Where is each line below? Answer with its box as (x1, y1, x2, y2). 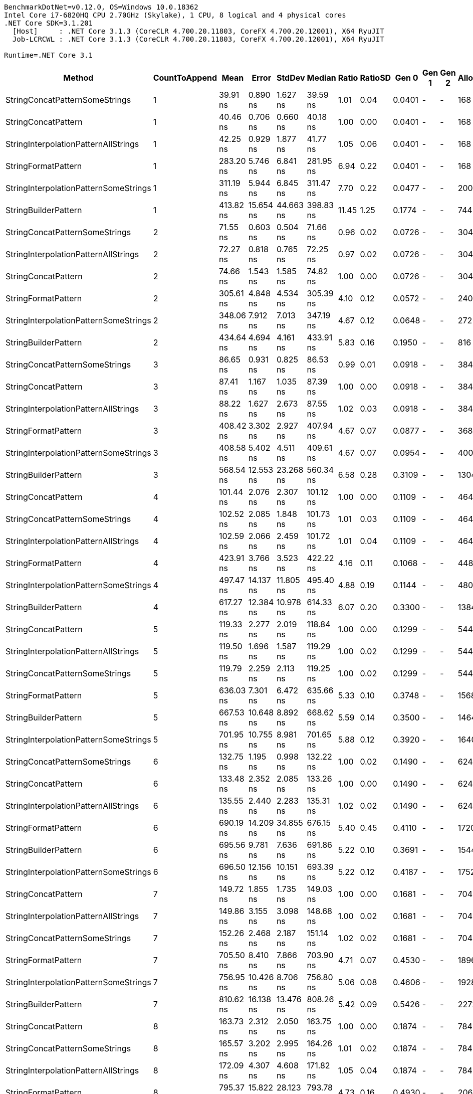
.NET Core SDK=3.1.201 (4, 19, 93, 27)
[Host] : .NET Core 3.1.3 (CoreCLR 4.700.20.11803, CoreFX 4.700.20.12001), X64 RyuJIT (12, 27, 384, 35)
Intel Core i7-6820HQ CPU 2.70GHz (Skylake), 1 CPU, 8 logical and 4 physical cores (4, 11, 346, 19)
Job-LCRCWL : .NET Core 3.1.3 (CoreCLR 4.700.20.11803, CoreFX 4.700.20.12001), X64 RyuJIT (12, 35, 384, 43)
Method (63, 73, 94, 83)
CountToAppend (153, 73, 217, 83)
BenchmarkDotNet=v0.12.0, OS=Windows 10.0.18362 (4, 3, 198, 11)
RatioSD (360, 73, 391, 83)
